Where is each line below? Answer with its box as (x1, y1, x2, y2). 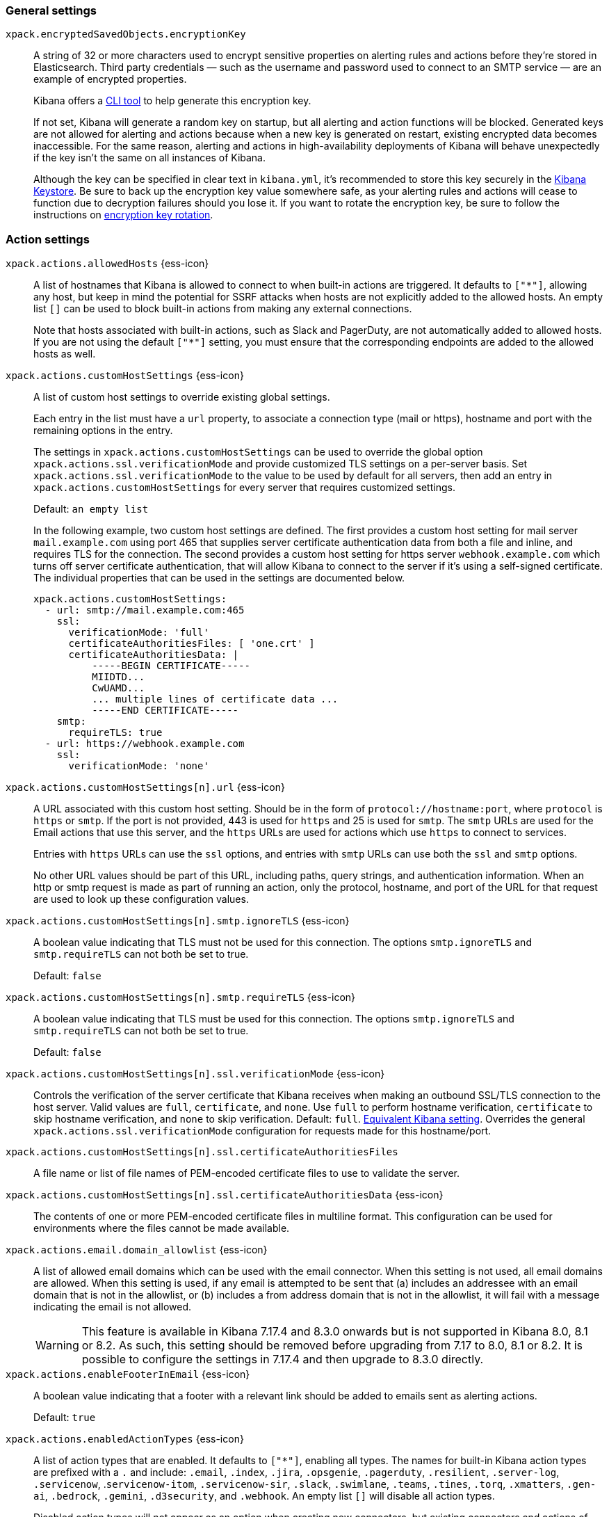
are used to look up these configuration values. (33, 893, 249, 906)
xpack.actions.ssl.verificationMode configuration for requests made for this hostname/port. (33, 1125, 492, 1137)
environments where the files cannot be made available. (33, 1222, 290, 1235)
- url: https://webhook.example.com (44, 738, 245, 750)
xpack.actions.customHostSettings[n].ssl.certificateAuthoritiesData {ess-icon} (6, 1189, 444, 1201)
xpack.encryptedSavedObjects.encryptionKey (6, 29, 246, 40)
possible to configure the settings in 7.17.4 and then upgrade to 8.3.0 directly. (81, 1352, 484, 1367)
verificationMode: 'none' (68, 760, 209, 772)
